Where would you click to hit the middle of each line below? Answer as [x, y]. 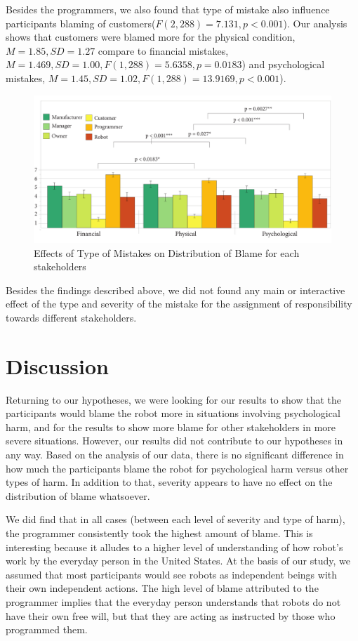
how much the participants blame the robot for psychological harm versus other [177, 468]
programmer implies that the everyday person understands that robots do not [173, 601]
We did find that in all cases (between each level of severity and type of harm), [175, 519]
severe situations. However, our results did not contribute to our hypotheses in [174, 441]
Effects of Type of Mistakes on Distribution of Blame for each [167, 252]
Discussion [57, 365]
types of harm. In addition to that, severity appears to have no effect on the [169, 482]
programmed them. [47, 629]
